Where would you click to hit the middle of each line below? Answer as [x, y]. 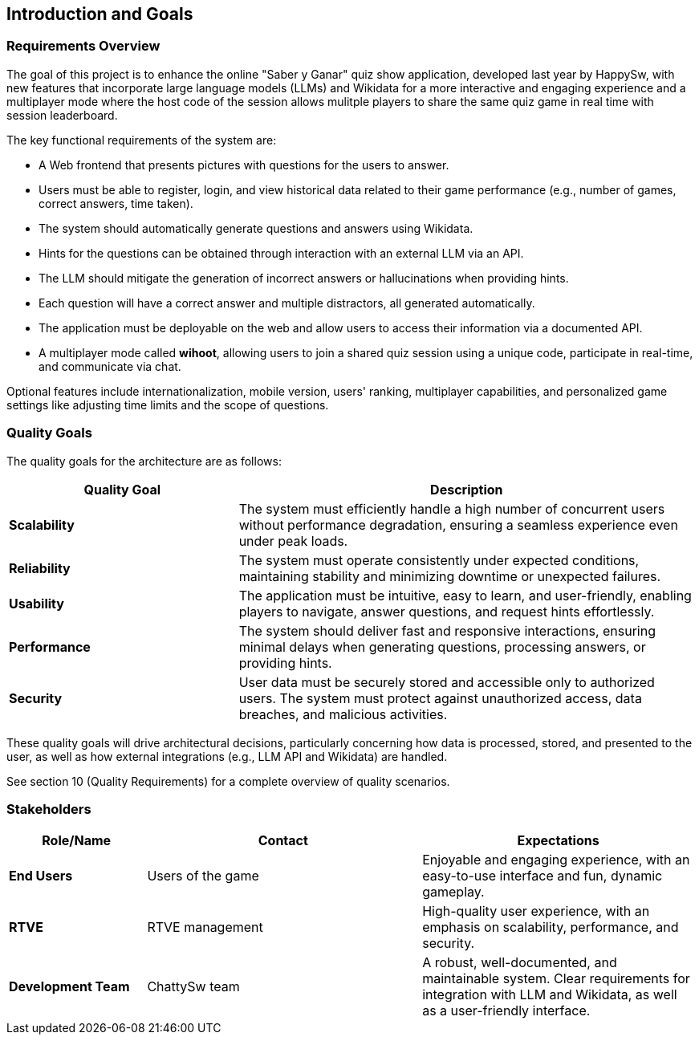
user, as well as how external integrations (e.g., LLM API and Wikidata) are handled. [227, 756]
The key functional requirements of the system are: [142, 140]
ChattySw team [193, 987]
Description [467, 489]
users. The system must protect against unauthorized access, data [440, 698]
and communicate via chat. [110, 366]
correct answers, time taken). [116, 203]
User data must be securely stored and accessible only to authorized [447, 682]
